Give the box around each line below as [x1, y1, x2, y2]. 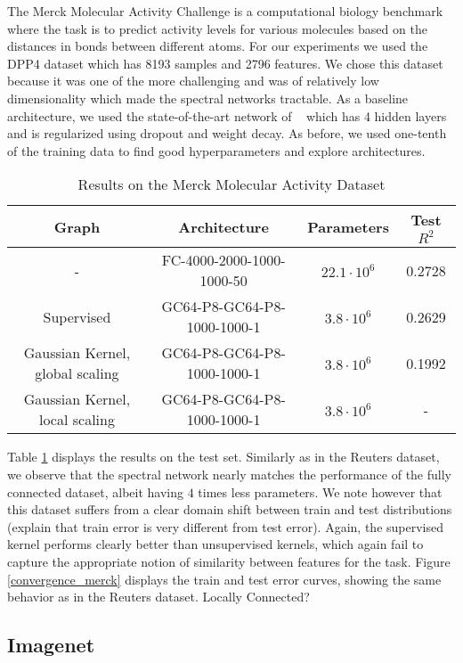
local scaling [38, 409, 115, 430]
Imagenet [7, 631, 95, 659]
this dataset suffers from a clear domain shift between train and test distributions [7, 500, 452, 519]
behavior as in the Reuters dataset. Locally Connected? [7, 587, 310, 606]
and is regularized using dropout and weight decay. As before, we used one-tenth [7, 124, 447, 143]
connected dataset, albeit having [7, 482, 184, 501]
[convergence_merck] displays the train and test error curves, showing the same [7, 569, 442, 588]
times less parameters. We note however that [198, 482, 443, 501]
